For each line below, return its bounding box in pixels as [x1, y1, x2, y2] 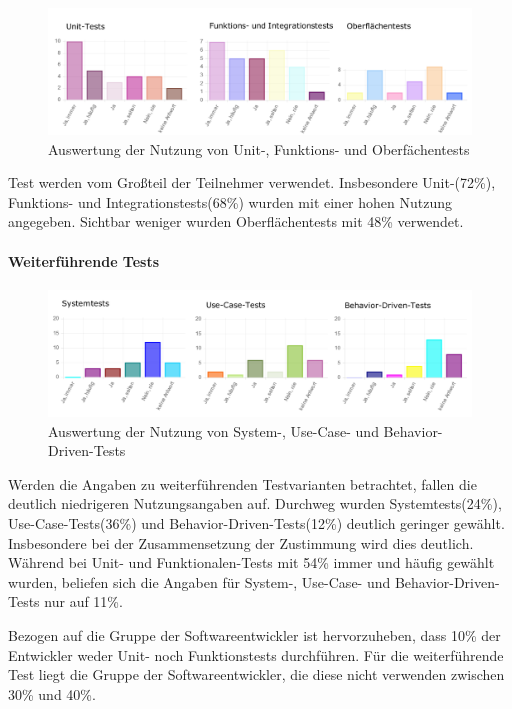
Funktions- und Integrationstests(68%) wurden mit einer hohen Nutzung [8, 191, 452, 212]
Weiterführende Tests [8, 250, 160, 271]
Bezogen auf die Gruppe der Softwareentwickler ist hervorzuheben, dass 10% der [8, 624, 501, 645]
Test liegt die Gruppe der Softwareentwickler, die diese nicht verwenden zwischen [8, 664, 505, 685]
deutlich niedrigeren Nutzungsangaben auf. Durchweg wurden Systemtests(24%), [8, 493, 502, 514]
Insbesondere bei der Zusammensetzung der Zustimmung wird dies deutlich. [8, 532, 474, 553]
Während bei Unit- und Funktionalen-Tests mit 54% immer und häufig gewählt [8, 552, 495, 573]
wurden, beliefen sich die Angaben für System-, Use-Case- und [8, 571, 391, 592]
